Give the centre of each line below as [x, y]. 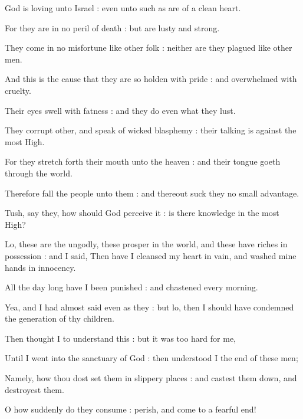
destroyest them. [34, 389]
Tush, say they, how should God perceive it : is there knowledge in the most [142, 213]
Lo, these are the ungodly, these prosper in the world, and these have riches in [146, 244]
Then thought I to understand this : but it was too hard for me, [120, 338]
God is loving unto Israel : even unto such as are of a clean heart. [123, 8]
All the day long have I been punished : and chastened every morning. [131, 287]
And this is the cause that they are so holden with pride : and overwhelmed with [151, 79]
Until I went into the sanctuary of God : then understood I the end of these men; [151, 358]
